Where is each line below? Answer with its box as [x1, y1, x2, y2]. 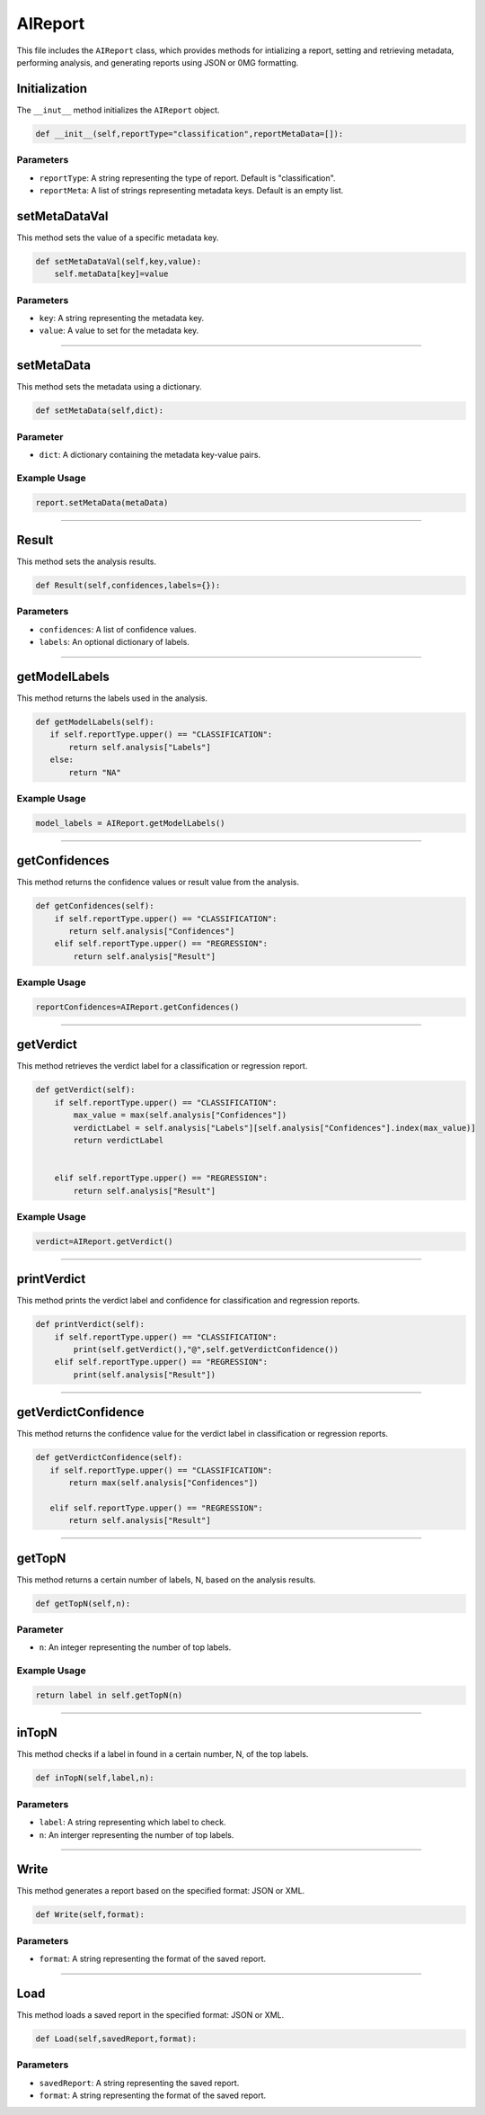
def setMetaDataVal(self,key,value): [35, 256, 202, 266]
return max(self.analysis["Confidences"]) [68, 1477, 259, 1488]
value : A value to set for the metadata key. [39, 325, 199, 336]
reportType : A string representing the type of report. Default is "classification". [39, 172, 336, 184]
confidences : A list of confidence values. [39, 623, 197, 634]
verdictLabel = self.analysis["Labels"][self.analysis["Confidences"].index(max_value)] [73, 1123, 476, 1133]
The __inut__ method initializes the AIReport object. [16, 104, 220, 115]
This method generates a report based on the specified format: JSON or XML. [16, 1886, 305, 1896]
